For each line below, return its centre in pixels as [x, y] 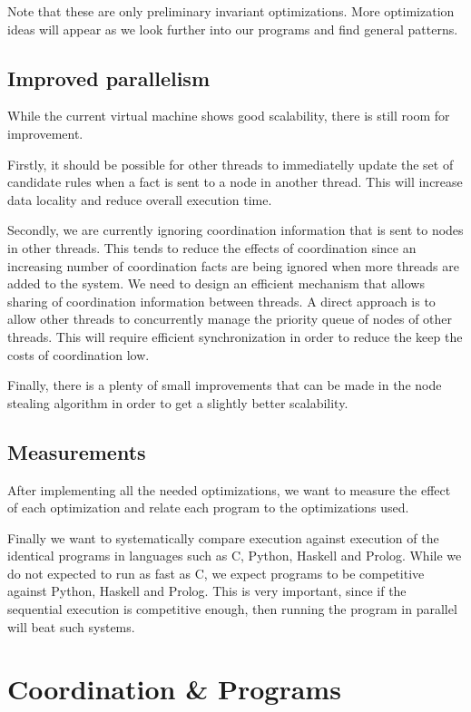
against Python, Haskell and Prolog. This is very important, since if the [207, 591]
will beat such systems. [71, 626]
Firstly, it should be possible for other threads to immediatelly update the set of [231, 164]
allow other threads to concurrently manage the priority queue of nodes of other [230, 319]
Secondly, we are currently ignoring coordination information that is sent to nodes [235, 230]
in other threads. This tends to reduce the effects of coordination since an [212, 247]
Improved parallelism [109, 78]
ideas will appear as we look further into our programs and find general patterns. [233, 29]
